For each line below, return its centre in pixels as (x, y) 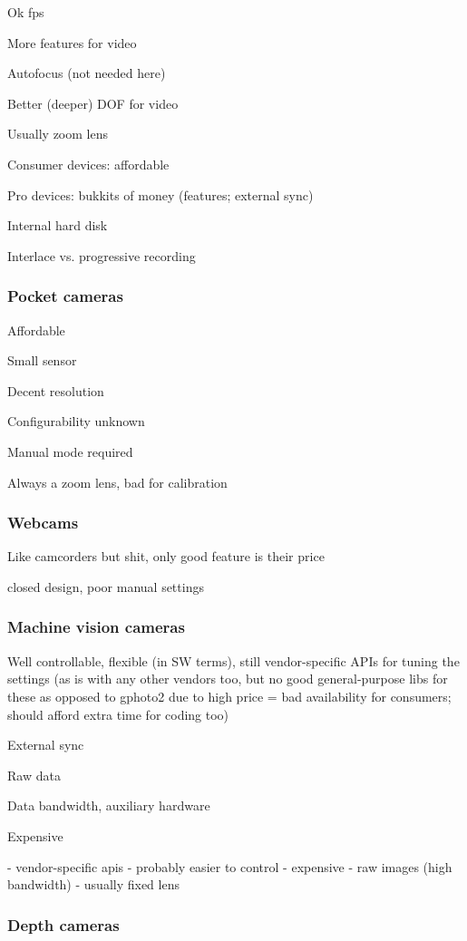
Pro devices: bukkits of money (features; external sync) (161, 194)
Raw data (34, 775)
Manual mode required (70, 451)
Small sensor (42, 360)
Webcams (43, 523)
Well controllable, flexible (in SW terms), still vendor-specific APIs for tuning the (233, 660)
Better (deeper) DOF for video (93, 103)
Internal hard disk (58, 225)
